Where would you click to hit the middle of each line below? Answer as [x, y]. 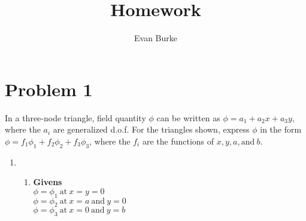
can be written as [188, 117]
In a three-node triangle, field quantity [75, 117]
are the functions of [178, 141]
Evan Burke [156, 38]
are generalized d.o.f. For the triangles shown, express [151, 129]
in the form [281, 129]
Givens [48, 182]
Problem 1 [49, 89]
